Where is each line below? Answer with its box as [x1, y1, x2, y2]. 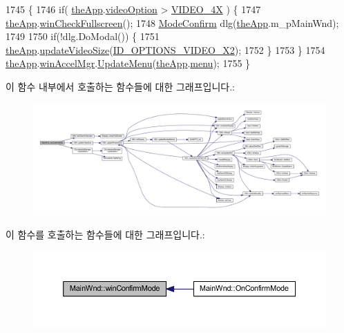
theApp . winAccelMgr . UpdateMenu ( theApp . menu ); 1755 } [6, 56, 251, 70]
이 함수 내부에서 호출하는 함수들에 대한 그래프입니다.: [6, 79, 235, 93]
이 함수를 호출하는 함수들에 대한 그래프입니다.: [6, 227, 205, 241]
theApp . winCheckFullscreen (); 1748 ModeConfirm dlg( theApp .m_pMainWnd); [6, 15, 339, 30]
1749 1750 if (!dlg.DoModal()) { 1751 [6, 29, 160, 44]
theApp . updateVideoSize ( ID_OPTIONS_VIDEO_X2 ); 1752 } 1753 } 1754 [6, 42, 325, 57]
